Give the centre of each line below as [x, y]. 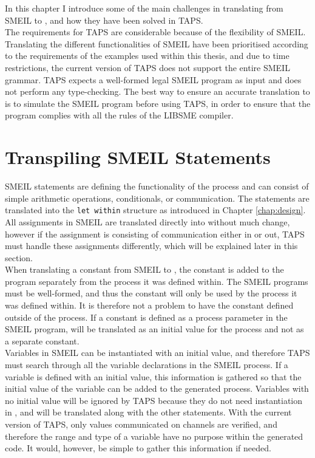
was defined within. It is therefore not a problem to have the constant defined [149, 305]
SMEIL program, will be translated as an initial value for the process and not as [154, 329]
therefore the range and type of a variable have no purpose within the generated [154, 436]
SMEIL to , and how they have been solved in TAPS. [104, 20]
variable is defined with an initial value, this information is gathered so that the [153, 376]
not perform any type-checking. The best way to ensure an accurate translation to [157, 91]
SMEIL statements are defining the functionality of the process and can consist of [157, 186]
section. [19, 257]
